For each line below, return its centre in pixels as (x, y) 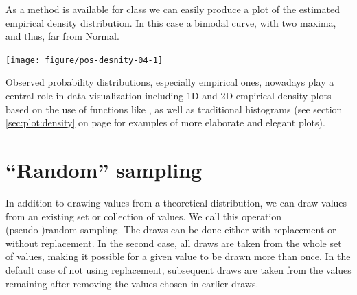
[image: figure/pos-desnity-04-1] (84, 60)
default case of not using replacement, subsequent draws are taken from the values (178, 269)
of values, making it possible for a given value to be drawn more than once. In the (178, 256)
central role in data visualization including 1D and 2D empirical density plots (169, 96)
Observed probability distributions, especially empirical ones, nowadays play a (170, 82)
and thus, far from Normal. (62, 36)
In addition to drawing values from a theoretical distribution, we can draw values (176, 202)
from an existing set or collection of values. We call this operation (144, 216)
